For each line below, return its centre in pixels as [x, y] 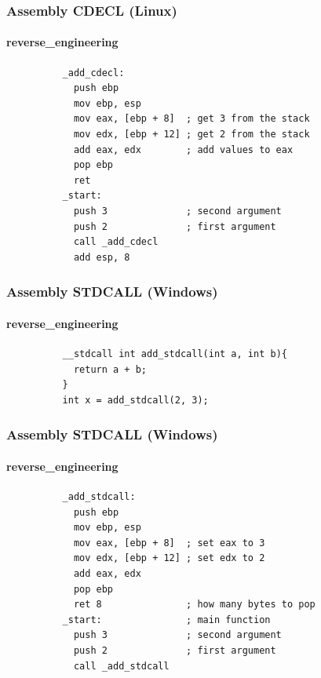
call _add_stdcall [121, 666]
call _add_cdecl [116, 242]
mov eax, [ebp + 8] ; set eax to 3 [169, 543]
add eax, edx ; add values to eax [183, 149]
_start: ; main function [166, 620]
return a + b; [110, 369]
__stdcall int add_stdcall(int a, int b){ [175, 354]
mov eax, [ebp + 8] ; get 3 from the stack [192, 119]
